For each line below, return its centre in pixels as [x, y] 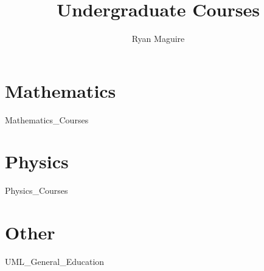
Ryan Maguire [158, 39]
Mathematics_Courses [47, 119]
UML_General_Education [55, 262]
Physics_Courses [36, 190]
